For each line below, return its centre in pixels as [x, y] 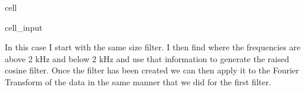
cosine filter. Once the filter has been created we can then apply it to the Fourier [152, 70]
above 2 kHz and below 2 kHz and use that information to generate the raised [147, 58]
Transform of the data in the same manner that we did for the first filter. [138, 81]
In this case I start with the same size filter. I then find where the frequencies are [153, 47]
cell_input [24, 27]
